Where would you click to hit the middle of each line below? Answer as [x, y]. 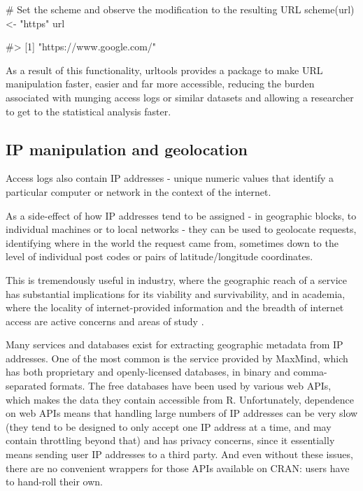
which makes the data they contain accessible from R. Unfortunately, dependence [180, 399]
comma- [310, 372]
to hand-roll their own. [54, 482]
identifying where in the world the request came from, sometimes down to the [172, 242]
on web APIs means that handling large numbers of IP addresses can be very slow [182, 413]
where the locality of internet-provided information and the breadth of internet [175, 307]
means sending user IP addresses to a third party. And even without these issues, [179, 454]
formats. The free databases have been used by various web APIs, [191, 386]
